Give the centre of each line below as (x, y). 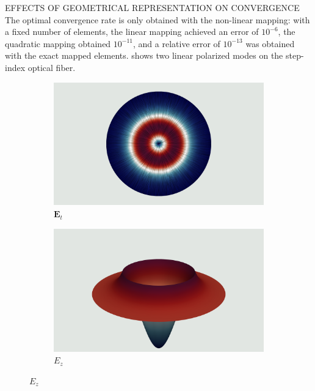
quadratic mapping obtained (58, 43)
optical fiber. (52, 67)
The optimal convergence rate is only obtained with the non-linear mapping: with (157, 19)
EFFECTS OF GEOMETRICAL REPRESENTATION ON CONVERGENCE (152, 7)
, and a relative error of (177, 43)
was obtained (270, 43)
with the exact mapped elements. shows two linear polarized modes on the (144, 55)
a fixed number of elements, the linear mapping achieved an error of (132, 32)
